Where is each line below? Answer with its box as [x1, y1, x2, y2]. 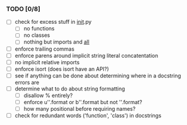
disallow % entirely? [23, 92, 73, 99]
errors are [14, 79, 40, 86]
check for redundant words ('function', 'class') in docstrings [14, 112, 161, 119]
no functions [23, 25, 55, 32]
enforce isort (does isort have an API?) [14, 65, 109, 73]
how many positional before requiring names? [23, 105, 136, 112]
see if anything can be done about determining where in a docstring [14, 72, 181, 79]
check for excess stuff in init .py [14, 18, 92, 26]
